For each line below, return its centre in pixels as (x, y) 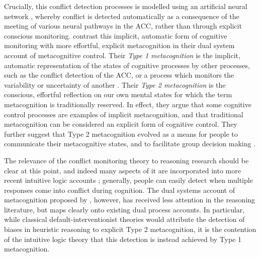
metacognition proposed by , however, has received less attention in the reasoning (130, 200)
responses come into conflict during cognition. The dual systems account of (120, 190)
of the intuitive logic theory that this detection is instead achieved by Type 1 (123, 239)
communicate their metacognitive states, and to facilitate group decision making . (130, 144)
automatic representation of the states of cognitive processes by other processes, (127, 65)
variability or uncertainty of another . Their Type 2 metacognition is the (115, 84)
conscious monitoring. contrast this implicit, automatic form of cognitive (116, 35)
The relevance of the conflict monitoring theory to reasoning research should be (126, 160)
